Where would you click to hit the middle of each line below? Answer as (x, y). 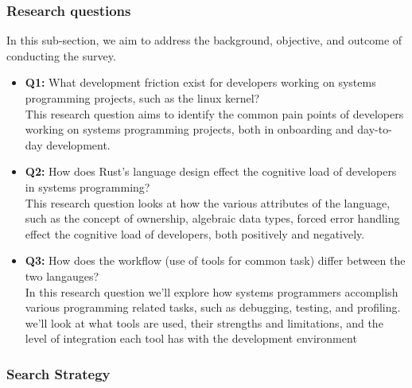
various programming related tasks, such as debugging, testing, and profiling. (213, 307)
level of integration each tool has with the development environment (191, 338)
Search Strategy (58, 373)
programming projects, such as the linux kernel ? (142, 98)
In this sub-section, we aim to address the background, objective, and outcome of (204, 40)
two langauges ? (62, 275)
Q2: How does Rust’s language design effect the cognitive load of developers (211, 171)
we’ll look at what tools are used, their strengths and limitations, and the (204, 322)
